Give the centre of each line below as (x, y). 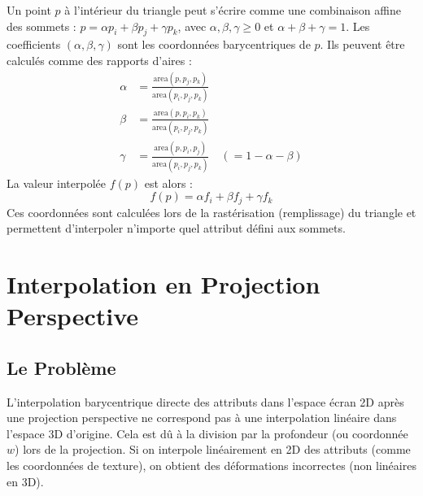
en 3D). (25, 481)
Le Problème (61, 367)
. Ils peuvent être (362, 44)
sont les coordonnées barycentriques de (214, 44)
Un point (29, 10)
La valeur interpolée (56, 183)
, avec (192, 26)
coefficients (34, 44)
